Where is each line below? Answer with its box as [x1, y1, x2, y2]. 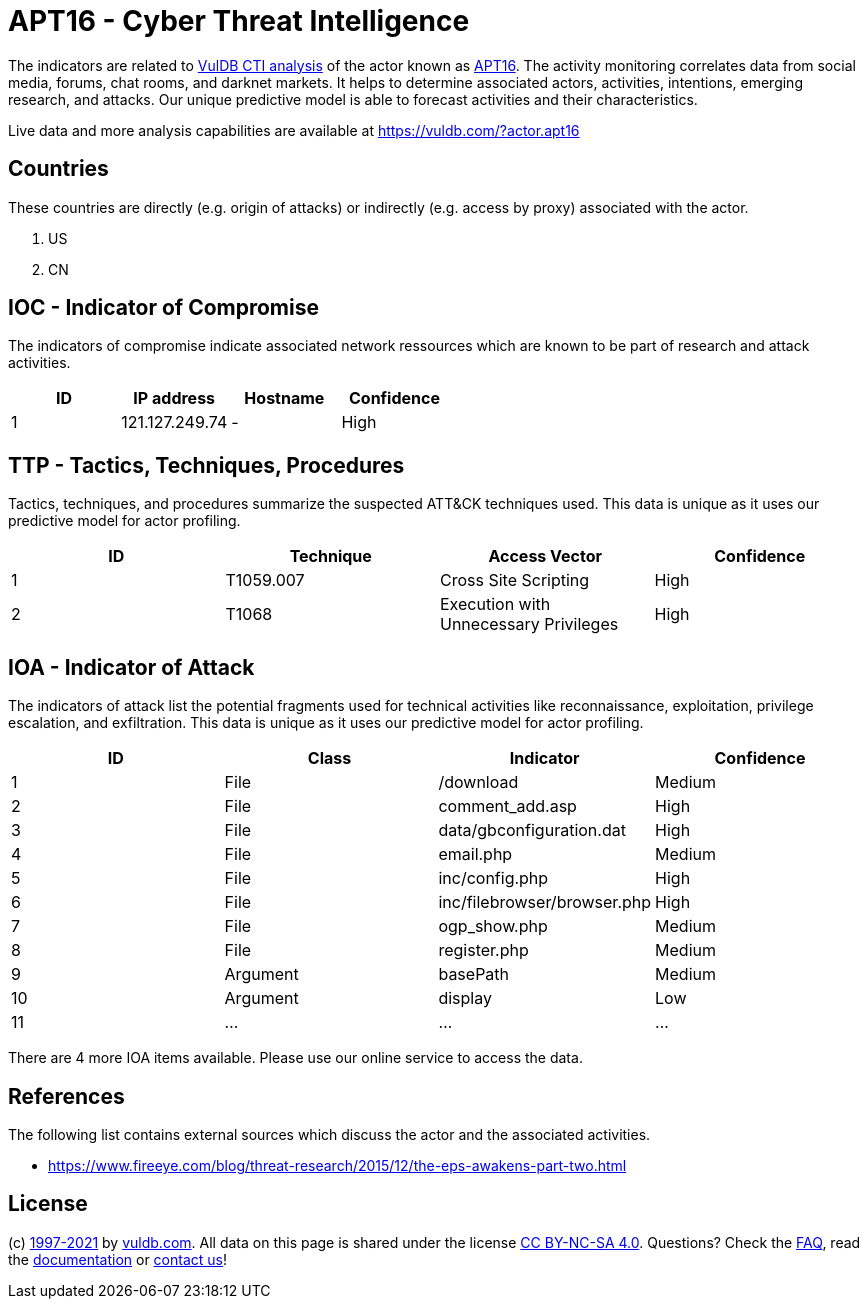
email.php [438, 844, 513, 865]
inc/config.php [438, 868, 549, 889]
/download [438, 772, 519, 793]
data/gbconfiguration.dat [438, 820, 626, 841]
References [8, 1083, 125, 1109]
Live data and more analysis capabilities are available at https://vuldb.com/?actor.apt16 [8, 121, 580, 139]
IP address [133, 388, 216, 409]
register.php [438, 940, 529, 961]
